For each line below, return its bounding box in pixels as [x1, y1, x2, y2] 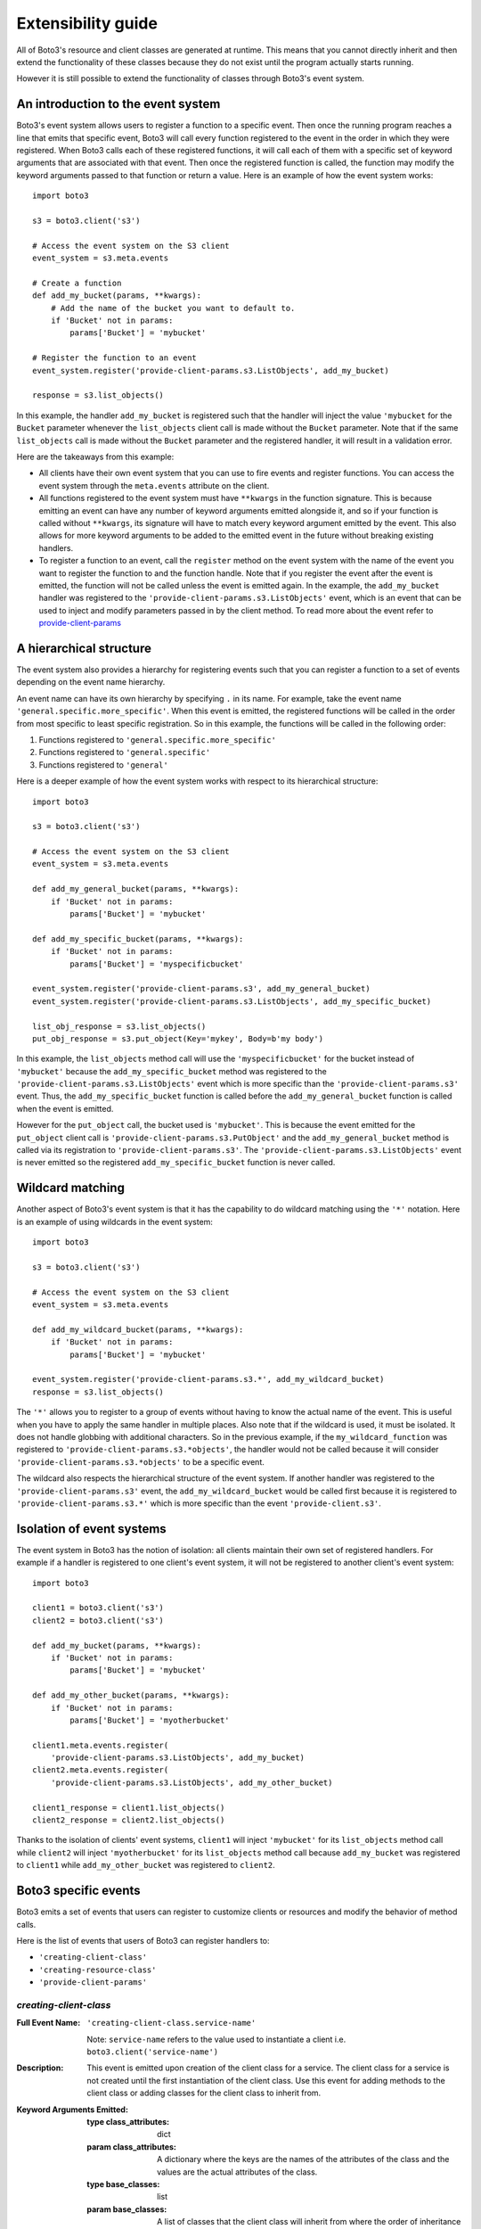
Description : [16, 2062, 64, 2073]
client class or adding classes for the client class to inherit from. [86, 2087, 322, 2099]
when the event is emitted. [16, 1103, 114, 1114]
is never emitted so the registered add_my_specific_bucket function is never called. [16, 1157, 336, 1168]
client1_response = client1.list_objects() [32, 1802, 225, 1813]
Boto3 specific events [16, 1883, 141, 1898]
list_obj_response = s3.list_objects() [32, 1021, 207, 1032]
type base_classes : [86, 2178, 160, 2189]
